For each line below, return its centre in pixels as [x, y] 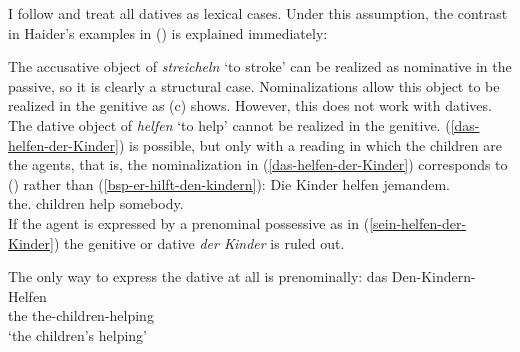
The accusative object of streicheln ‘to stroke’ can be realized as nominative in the [260, 66]
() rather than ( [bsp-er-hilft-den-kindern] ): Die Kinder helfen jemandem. [229, 183]
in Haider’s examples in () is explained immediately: [168, 32]
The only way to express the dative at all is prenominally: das [198, 276]
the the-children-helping [81, 315]
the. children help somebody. [96, 203]
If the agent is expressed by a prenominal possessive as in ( [189, 222]
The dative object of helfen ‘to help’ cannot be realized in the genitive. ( [229, 124]
